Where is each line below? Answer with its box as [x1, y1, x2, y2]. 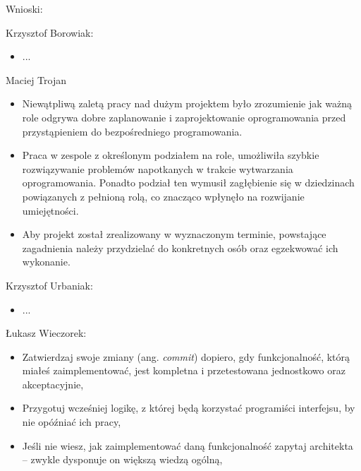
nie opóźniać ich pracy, [22, 415, 121, 429]
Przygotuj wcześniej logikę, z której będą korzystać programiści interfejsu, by [22, 400, 355, 415]
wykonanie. [22, 254, 71, 269]
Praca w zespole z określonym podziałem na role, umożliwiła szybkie [22, 148, 319, 162]
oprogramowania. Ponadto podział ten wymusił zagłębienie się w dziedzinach [22, 175, 355, 190]
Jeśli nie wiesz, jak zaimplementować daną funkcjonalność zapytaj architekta [22, 438, 353, 453]
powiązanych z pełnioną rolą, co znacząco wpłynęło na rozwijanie [22, 189, 305, 203]
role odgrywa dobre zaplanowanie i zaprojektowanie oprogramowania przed [22, 109, 346, 124]
